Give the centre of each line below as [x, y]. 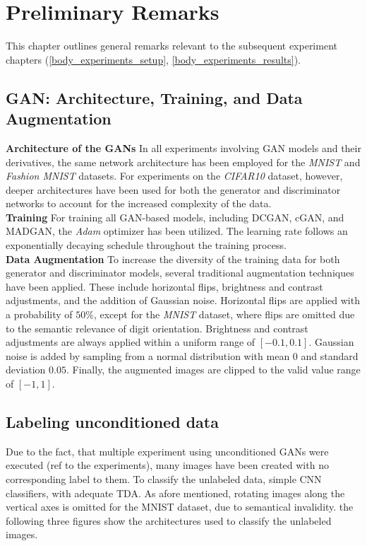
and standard [330, 355]
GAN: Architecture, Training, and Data [154, 97]
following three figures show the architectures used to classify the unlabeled [169, 520]
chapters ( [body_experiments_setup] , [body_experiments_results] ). [153, 59]
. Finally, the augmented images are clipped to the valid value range [213, 370]
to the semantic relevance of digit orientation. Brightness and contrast [157, 328]
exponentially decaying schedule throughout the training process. [146, 245]
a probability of [39, 314]
